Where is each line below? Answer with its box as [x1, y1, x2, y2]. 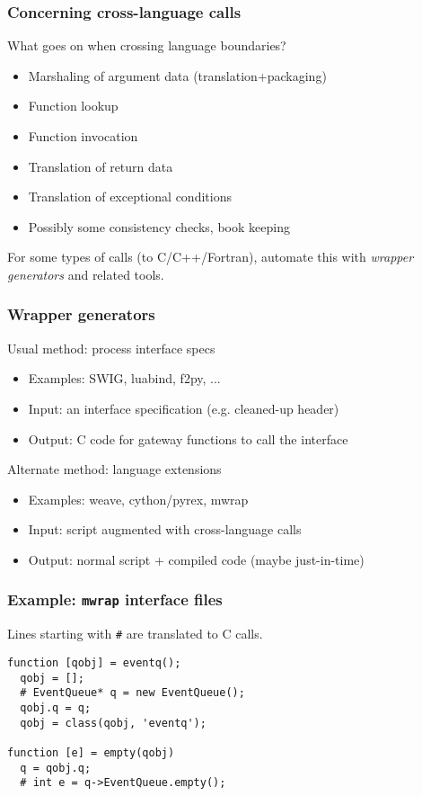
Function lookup [28, 96, 119, 115]
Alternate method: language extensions [7, 460, 222, 478]
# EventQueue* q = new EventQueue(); [20, 686, 245, 700]
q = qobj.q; [20, 761, 92, 774]
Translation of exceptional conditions [28, 187, 232, 206]
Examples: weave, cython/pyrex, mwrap [28, 489, 249, 508]
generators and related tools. [7, 264, 164, 283]
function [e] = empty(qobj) [7, 746, 175, 759]
